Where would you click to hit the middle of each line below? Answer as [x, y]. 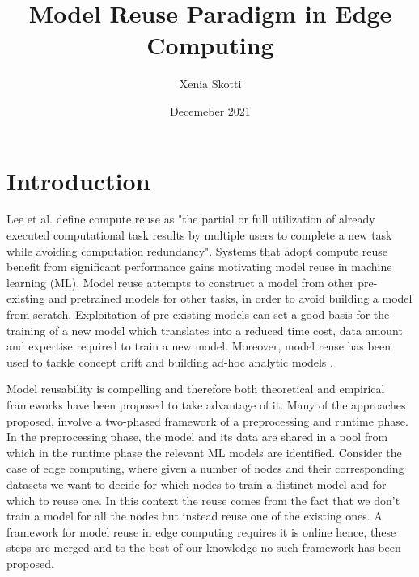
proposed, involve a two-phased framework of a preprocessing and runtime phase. [207, 420]
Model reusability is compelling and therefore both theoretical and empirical [196, 389]
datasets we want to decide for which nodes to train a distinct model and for [197, 484]
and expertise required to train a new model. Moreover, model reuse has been [199, 346]
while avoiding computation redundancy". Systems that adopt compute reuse [197, 250]
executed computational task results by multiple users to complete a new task [199, 235]
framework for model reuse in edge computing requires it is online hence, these [201, 531]
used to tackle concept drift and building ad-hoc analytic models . [170, 361]
